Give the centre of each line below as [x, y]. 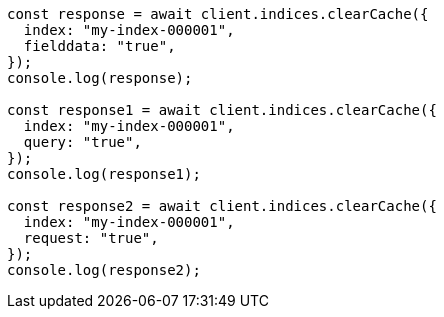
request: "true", [91, 238]
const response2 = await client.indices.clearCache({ [222, 206]
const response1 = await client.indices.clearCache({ [222, 110]
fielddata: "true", [99, 46]
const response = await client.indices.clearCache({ [218, 14]
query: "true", [82, 142]
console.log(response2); [104, 270]
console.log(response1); [104, 174]
